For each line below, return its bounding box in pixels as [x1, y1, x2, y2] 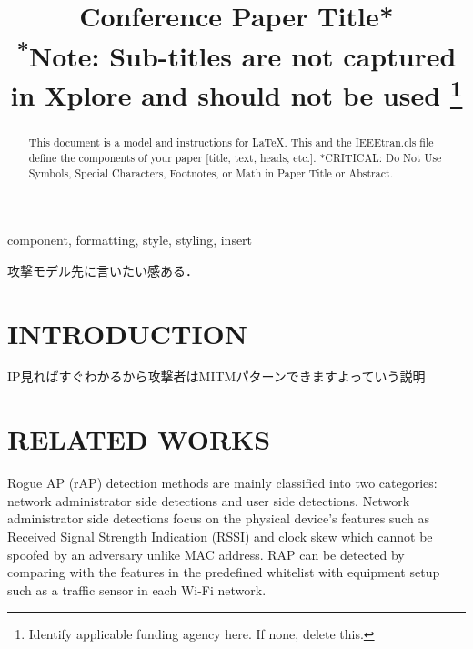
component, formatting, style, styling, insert [7, 230, 253, 249]
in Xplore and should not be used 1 [10, 72, 463, 114]
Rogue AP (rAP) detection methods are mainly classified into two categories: [7, 473, 438, 492]
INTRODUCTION [7, 314, 248, 351]
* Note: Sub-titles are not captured [16, 33, 457, 74]
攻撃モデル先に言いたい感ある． [7, 260, 198, 279]
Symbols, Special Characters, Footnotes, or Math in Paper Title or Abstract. [28, 165, 393, 180]
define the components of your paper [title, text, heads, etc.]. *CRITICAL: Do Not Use [28, 149, 442, 165]
